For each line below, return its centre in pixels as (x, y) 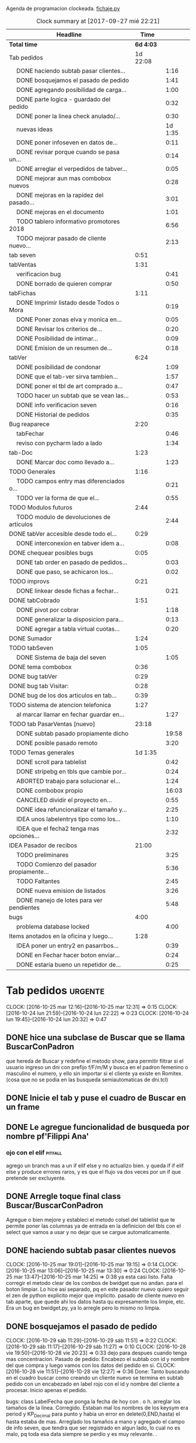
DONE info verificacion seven (57, 405)
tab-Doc (21, 453)
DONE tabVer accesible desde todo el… (63, 534)
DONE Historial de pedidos (53, 415)
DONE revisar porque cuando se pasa (68, 152)
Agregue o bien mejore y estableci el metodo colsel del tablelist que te (91, 1219)
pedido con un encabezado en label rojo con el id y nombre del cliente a (93, 1384)
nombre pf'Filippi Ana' (48, 1136)
